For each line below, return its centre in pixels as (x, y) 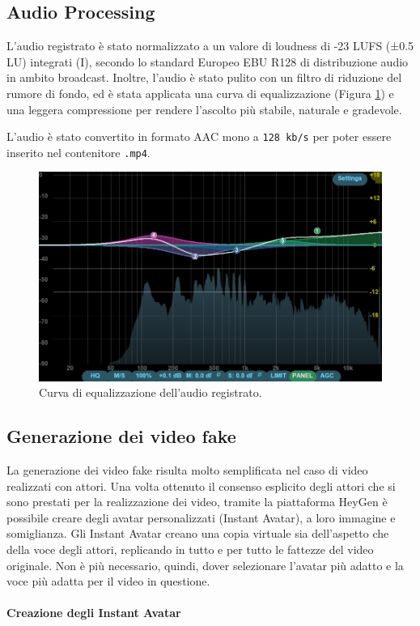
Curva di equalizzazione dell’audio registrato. (151, 392)
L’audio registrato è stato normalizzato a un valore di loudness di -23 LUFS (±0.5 (210, 46)
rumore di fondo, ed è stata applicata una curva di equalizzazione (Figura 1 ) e (200, 93)
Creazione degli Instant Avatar (94, 613)
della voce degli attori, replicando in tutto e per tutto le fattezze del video (190, 549)
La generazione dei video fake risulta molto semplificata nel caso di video (187, 470)
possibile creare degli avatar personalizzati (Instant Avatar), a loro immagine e (201, 517)
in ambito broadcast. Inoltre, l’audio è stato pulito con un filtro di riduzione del (204, 77)
